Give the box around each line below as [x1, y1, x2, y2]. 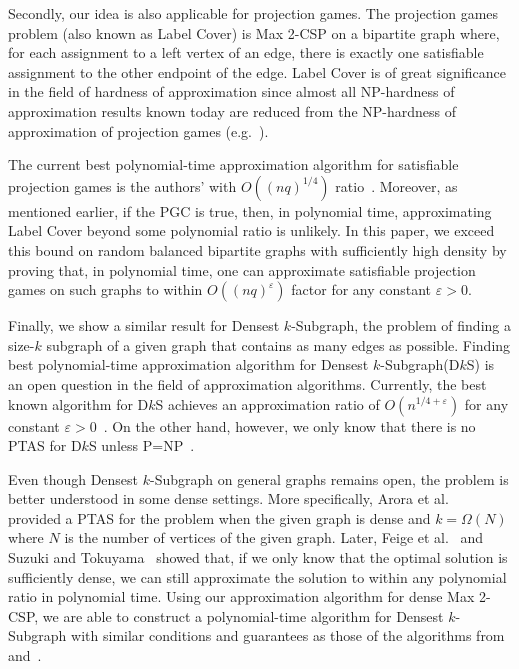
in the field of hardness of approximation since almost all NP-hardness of [8, 81, 455, 102]
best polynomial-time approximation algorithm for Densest [8, 354, 369, 375]
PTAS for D [8, 435, 82, 456]
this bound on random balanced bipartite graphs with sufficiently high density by [8, 239, 507, 260]
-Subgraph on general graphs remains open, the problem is [150, 468, 509, 489]
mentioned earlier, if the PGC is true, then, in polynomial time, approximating [8, 200, 492, 221]
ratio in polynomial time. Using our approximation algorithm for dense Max [8, 586, 475, 607]
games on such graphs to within [8, 279, 203, 300]
